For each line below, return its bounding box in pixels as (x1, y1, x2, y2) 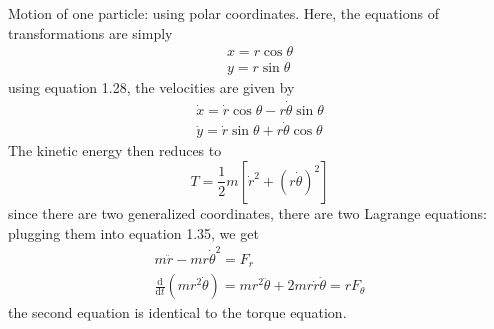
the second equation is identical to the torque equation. (8, 302, 347, 323)
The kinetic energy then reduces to (8, 140, 222, 161)
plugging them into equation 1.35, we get (8, 222, 259, 243)
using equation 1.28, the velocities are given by (8, 77, 295, 98)
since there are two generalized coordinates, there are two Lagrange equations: (8, 202, 487, 223)
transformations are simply (8, 22, 173, 43)
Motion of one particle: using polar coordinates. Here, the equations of (8, 3, 439, 23)
